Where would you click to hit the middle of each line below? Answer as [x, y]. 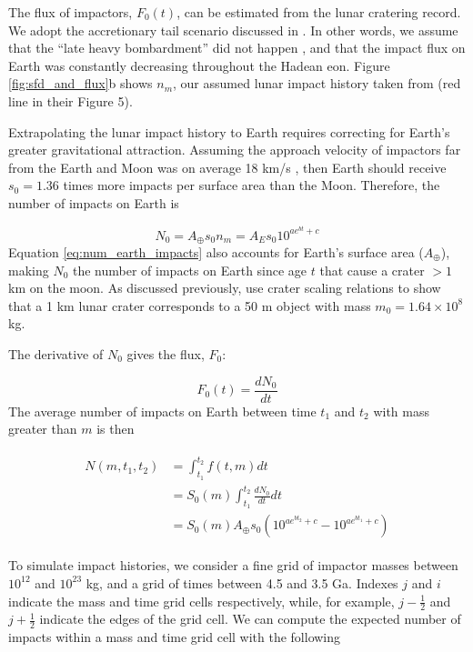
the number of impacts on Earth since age [190, 270]
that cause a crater [372, 270]
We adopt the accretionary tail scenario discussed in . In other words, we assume [233, 30]
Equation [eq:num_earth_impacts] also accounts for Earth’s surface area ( [216, 252]
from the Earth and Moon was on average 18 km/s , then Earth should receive [227, 167]
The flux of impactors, [70, 12]
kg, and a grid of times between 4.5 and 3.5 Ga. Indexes [242, 582]
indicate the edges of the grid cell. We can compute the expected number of [250, 619]
